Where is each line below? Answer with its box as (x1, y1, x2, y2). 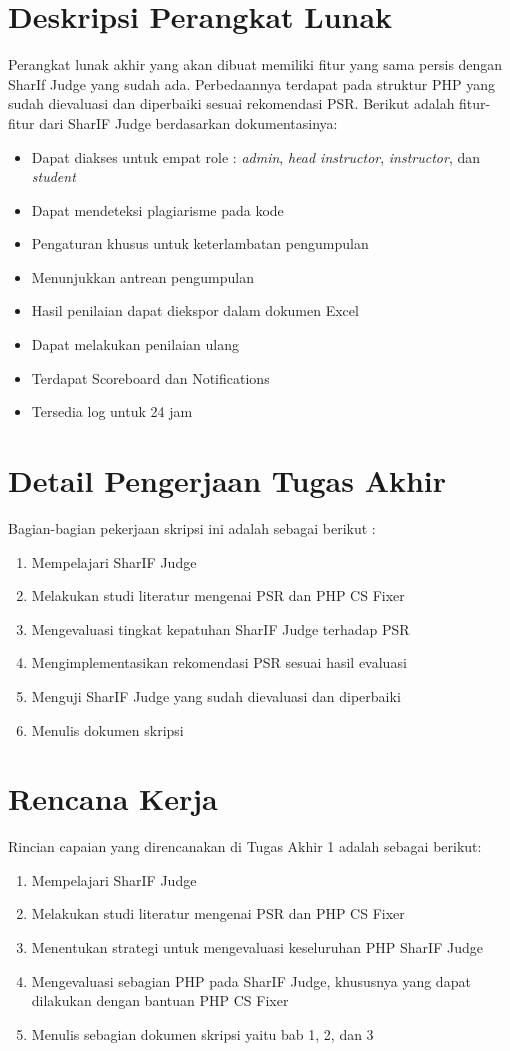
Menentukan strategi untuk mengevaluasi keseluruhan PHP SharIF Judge (31, 937, 483, 958)
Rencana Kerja (8, 778, 218, 819)
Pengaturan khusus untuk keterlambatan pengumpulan (31, 233, 369, 254)
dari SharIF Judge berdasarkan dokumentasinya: (39, 112, 338, 133)
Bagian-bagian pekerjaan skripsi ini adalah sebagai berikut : (8, 517, 376, 538)
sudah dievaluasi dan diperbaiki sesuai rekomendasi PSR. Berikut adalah (8, 93, 455, 114)
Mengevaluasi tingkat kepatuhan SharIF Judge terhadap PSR (31, 618, 410, 639)
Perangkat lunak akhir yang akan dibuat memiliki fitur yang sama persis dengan (8, 54, 503, 75)
